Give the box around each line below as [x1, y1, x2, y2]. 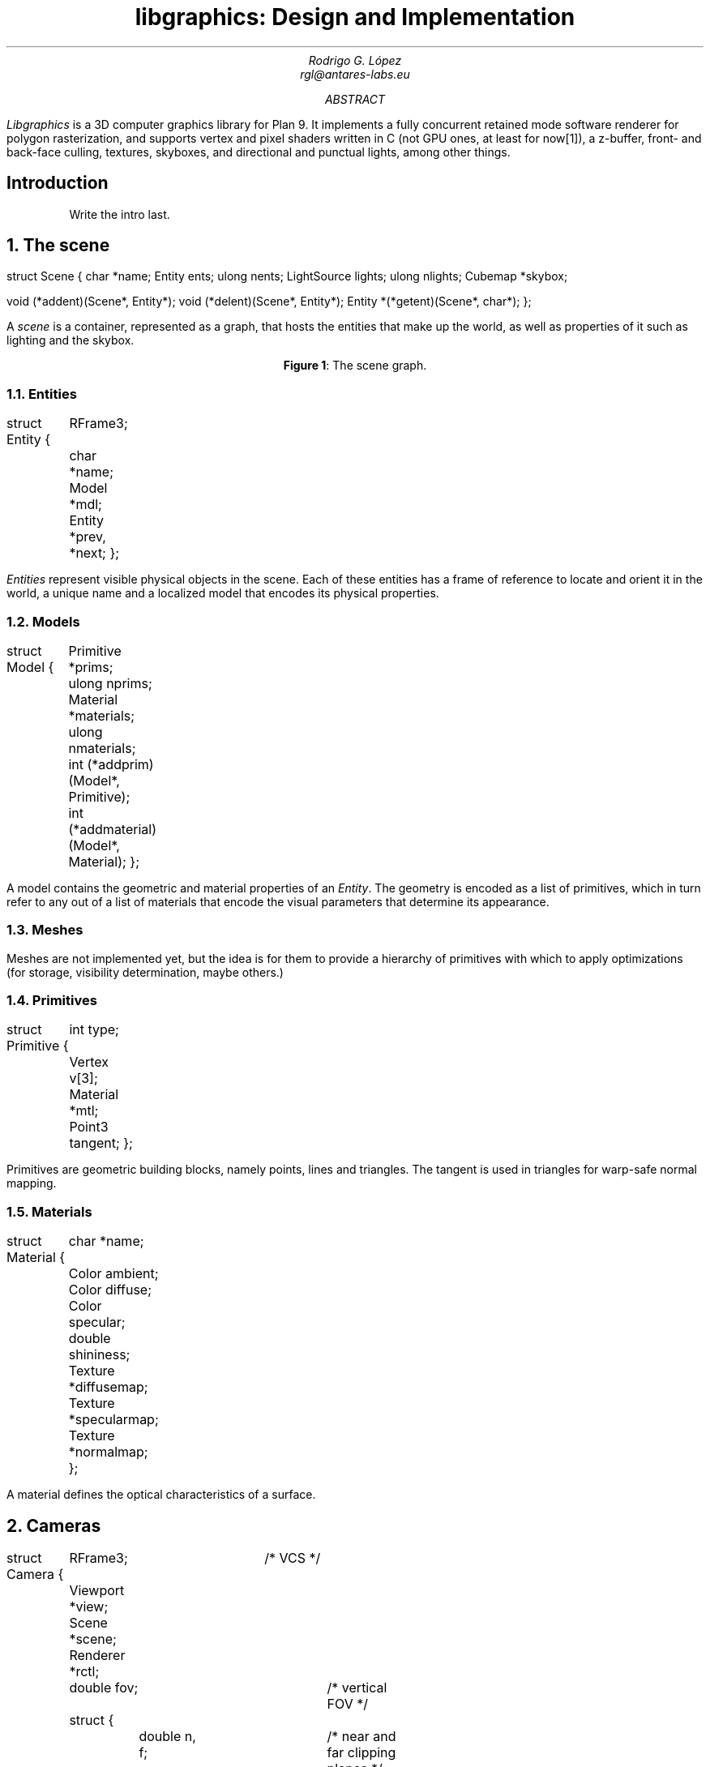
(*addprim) [87, 755, 154, 772]
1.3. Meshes [6, 922, 83, 939]
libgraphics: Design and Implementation [135, 3, 575, 31]
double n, [139, 1728, 196, 1745]
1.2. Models [6, 613, 80, 630]
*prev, [69, 528, 106, 546]
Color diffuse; [68, 1281, 152, 1299]
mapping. [6, 1176, 57, 1191]
